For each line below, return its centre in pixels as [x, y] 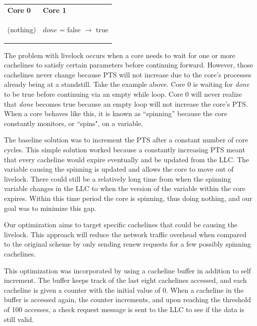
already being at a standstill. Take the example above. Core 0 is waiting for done [127, 84]
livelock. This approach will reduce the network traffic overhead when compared [125, 234]
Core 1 [54, 10]
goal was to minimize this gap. [50, 208]
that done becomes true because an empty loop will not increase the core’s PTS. [126, 103]
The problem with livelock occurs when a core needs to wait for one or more [120, 55]
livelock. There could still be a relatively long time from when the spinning [118, 178]
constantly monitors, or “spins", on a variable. [74, 123]
